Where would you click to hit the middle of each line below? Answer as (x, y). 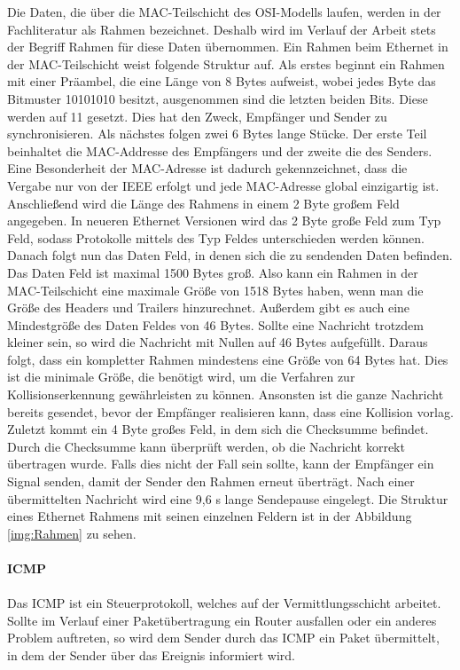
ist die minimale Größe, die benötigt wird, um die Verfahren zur (181, 377)
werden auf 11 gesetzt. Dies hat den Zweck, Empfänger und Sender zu (197, 116)
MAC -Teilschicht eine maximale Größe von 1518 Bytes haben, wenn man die (215, 290)
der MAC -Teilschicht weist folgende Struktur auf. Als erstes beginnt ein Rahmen (226, 63)
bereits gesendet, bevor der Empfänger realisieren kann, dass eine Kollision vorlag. (230, 411)
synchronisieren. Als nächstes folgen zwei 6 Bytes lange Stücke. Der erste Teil (217, 134)
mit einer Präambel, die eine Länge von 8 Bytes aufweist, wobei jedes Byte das (222, 81)
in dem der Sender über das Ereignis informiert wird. (151, 654)
